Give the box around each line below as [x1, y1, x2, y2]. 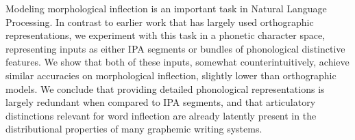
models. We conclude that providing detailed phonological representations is [5, 81, 325, 96]
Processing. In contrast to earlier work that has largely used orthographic [5, 14, 314, 29]
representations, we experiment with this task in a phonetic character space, [5, 28, 326, 42]
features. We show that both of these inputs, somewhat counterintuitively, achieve [5, 55, 350, 69]
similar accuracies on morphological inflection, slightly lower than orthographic [5, 68, 336, 82]
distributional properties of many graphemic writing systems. [5, 122, 262, 136]
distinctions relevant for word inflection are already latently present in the [5, 108, 317, 122]
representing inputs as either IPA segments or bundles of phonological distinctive [5, 41, 345, 55]
